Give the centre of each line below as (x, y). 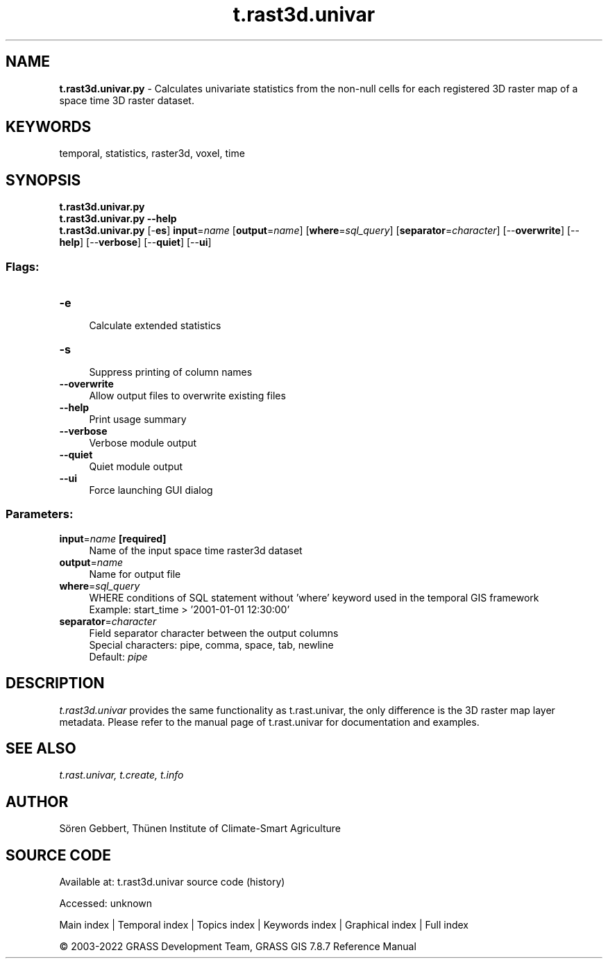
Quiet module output (136, 467)
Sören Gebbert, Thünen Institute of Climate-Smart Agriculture (200, 829)
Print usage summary (138, 419)
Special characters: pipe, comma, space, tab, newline (211, 645)
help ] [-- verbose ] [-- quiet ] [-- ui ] (135, 242)
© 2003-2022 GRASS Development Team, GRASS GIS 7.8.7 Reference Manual (238, 947)
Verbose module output (143, 443)
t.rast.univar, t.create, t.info (121, 775)
